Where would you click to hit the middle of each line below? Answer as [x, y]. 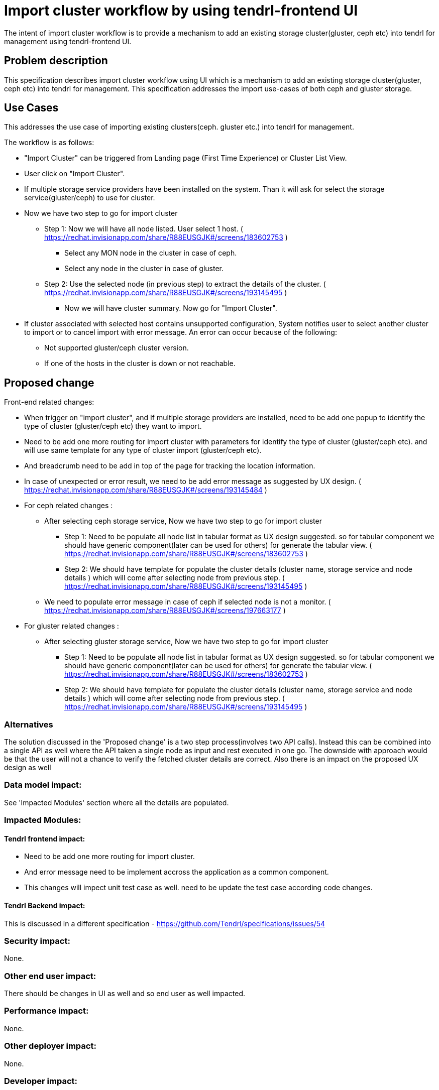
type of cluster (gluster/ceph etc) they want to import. [113, 426]
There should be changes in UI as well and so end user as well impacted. [125, 994]
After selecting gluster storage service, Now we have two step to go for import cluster [186, 642]
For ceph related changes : [69, 506]
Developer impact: [41, 1081]
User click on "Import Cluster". [75, 174]
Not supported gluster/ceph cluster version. [117, 348]
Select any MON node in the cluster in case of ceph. [151, 253]
